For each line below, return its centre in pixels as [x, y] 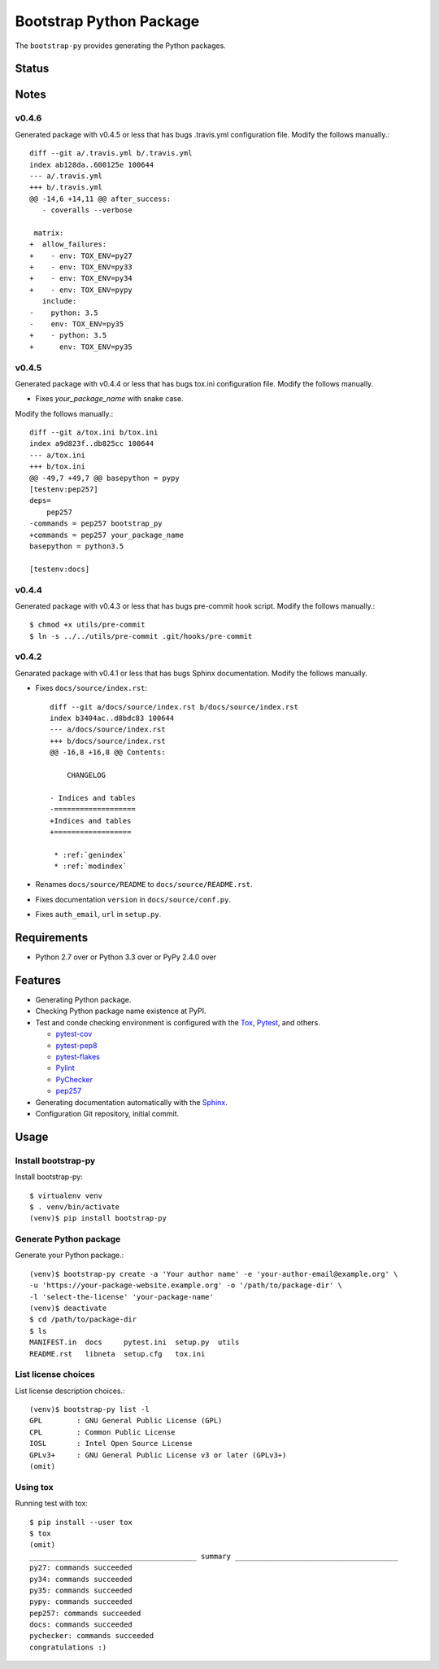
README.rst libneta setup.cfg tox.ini [117, 1354]
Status [32, 69]
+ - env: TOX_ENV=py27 [81, 256]
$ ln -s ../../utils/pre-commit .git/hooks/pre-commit [141, 636]
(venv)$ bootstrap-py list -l [90, 1409]
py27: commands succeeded [81, 1568]
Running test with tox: [52, 1503]
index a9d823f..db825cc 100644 [92, 444]
